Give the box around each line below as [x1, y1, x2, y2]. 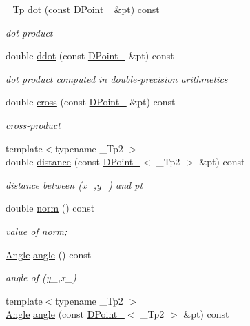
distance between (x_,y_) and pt [6, 177, 143, 192]
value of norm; [6, 223, 67, 238]
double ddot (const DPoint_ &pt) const [6, 48, 174, 63]
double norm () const [6, 201, 95, 215]
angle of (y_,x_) [6, 270, 76, 285]
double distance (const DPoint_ [6, 154, 140, 169]
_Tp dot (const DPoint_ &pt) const [6, 2, 160, 16]
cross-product [6, 117, 61, 132]
